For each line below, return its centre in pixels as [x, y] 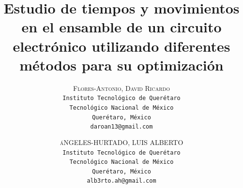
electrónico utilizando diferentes [121, 46]
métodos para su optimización [121, 65]
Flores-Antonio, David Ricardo [121, 88]
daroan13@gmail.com [121, 127]
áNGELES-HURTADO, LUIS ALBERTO [121, 142]
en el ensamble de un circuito [121, 27]
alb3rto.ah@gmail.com [121, 181]
